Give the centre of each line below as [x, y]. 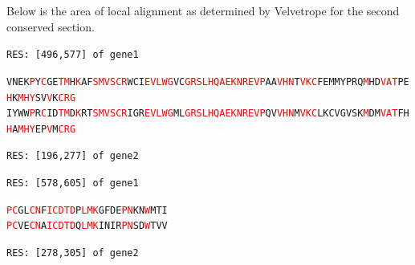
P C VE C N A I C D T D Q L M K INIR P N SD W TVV [87, 226]
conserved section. [51, 26]
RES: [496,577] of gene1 [73, 55]
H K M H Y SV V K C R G [41, 98]
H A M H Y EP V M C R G [41, 129]
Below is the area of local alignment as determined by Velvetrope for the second [203, 10]
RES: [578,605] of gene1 [73, 183]
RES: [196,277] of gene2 [73, 156]
